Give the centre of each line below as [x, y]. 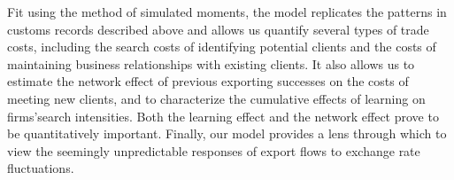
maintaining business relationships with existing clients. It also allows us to [211, 63]
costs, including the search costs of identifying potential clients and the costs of [222, 47]
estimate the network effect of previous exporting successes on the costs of [208, 81]
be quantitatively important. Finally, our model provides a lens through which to [227, 133]
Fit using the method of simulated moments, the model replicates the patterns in [227, 12]
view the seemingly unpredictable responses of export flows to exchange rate [214, 150]
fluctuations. [41, 168]
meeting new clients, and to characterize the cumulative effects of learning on [216, 98]
